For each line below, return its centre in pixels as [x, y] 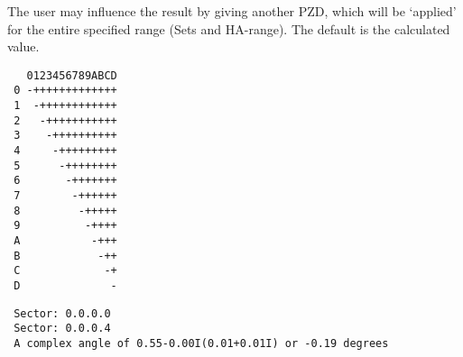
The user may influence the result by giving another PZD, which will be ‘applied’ [232, 11]
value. [23, 46]
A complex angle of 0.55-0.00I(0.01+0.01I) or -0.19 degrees [201, 343]
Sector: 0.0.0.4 [62, 329]
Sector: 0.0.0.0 [62, 313]
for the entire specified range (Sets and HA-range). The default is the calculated [229, 28]
